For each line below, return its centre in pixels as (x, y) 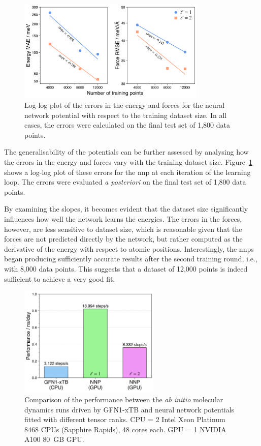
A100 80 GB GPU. (54, 439)
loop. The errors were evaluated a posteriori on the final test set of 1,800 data (125, 182)
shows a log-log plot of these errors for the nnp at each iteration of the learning (127, 172)
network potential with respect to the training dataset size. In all (126, 115)
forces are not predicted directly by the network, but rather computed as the (123, 239)
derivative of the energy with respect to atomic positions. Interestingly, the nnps (129, 248)
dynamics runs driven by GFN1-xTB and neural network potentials (129, 409)
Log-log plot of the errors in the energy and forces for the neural (125, 105)
